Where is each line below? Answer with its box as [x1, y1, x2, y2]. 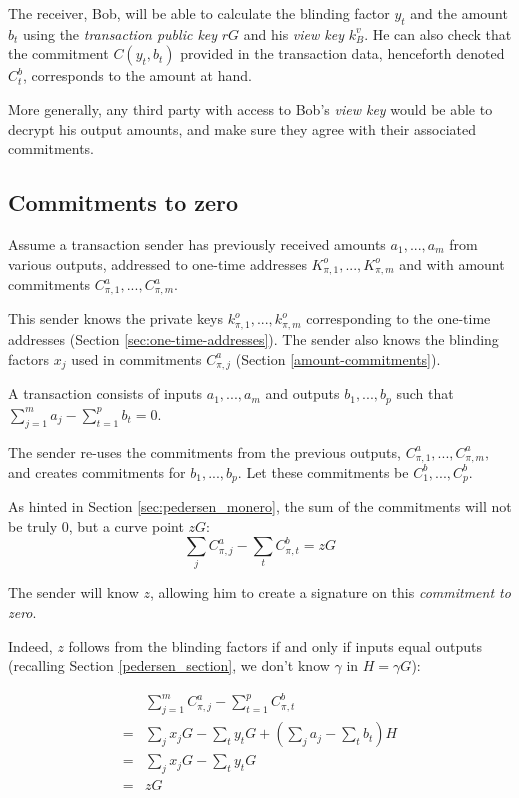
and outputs [265, 383, 340, 404]
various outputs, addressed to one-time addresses [8, 253, 307, 274]
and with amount [399, 253, 505, 274]
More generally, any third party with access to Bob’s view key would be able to [8, 98, 493, 119]
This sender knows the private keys [8, 308, 224, 329]
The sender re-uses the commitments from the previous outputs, [8, 441, 401, 462]
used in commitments [71, 348, 202, 369]
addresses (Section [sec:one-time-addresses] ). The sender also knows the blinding [8, 328, 499, 349]
